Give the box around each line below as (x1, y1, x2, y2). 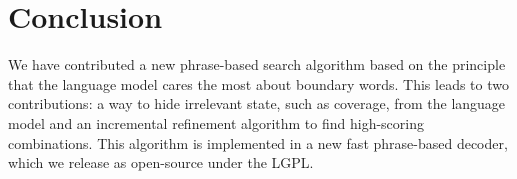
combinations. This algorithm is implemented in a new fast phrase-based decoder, (8, 132, 508, 153)
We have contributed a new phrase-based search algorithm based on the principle (8, 54, 506, 75)
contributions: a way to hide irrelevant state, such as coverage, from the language (8, 93, 506, 114)
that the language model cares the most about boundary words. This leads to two (8, 73, 509, 94)
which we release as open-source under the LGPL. (8, 152, 314, 173)
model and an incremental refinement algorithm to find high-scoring (8, 112, 424, 133)
